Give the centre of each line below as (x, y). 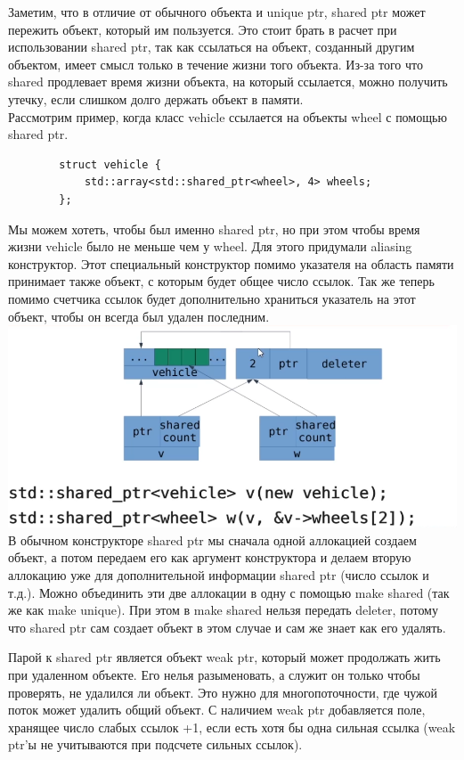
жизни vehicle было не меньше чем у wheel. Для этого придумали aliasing (210, 246)
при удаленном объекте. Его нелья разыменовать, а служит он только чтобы (214, 674)
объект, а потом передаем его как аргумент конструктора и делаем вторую (210, 557)
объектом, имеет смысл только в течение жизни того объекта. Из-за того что (216, 64)
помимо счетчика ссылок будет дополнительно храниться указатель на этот (212, 298)
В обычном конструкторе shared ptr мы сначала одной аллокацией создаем (212, 539)
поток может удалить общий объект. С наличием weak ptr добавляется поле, (217, 710)
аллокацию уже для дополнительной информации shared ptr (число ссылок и (219, 575)
